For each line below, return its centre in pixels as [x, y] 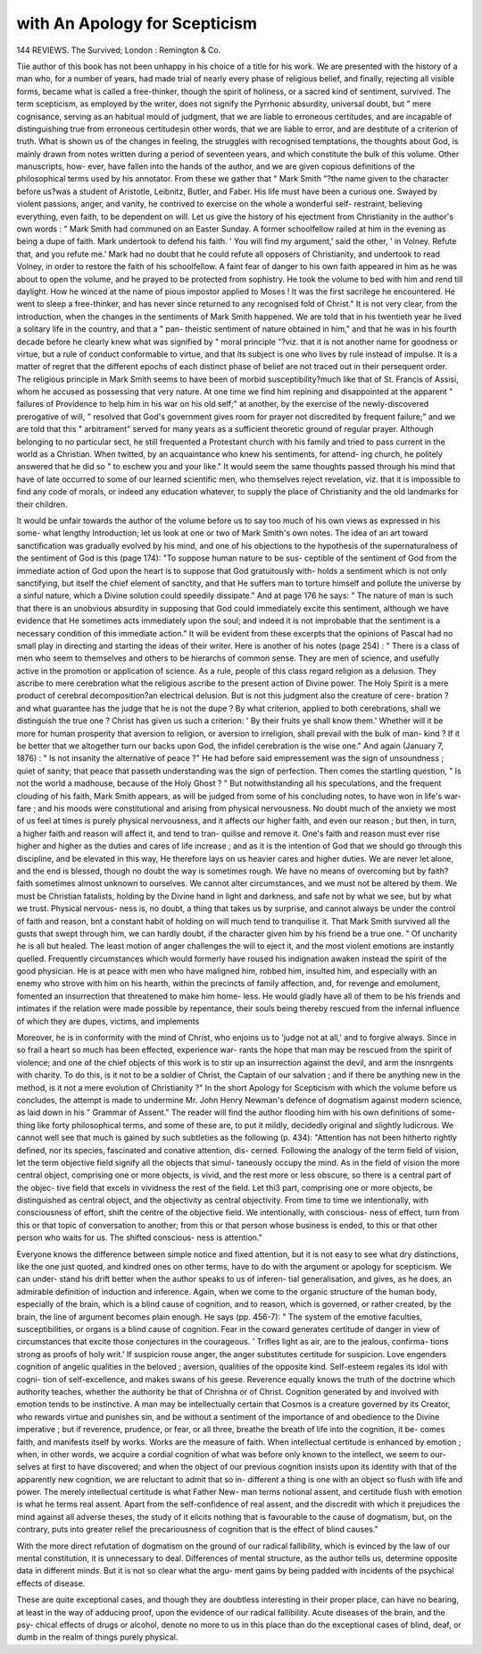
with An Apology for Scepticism [137, 23]
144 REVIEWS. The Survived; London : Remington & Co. [119, 50]
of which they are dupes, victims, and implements [108, 1021]
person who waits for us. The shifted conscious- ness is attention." [139, 1237]
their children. [42, 504]
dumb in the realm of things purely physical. [97, 1637]
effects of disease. [51, 1583]
